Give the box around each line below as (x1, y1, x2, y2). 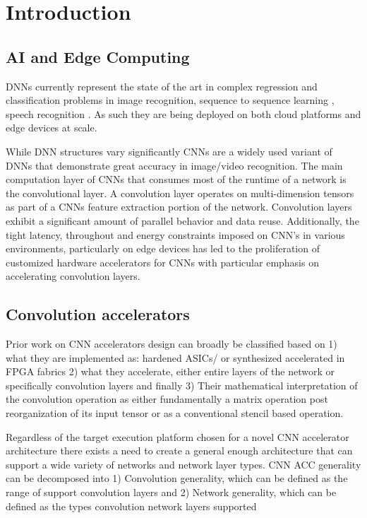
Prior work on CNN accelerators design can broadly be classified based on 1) (6, 336, 337, 351)
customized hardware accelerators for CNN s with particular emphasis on (6, 254, 319, 269)
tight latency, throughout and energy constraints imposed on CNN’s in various (6, 227, 345, 242)
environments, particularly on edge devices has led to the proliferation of (6, 241, 320, 256)
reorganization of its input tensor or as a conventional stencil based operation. (6, 406, 344, 420)
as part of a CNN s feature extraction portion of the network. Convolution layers (6, 199, 352, 214)
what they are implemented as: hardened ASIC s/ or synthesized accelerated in (6, 350, 345, 365)
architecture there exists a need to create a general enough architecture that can (6, 443, 353, 458)
